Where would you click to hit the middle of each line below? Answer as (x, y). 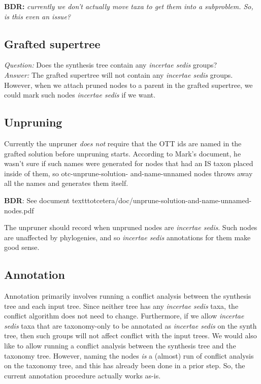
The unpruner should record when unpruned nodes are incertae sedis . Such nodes (131, 227)
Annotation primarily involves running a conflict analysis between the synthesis (128, 296)
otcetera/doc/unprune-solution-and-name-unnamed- (171, 200)
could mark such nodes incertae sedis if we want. (80, 95)
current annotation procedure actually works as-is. (83, 375)
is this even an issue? (37, 16)
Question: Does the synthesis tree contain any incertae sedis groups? (111, 65)
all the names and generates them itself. (66, 183)
